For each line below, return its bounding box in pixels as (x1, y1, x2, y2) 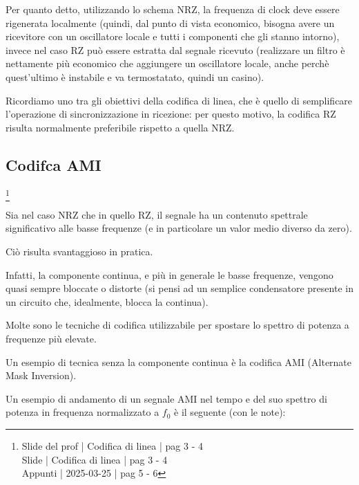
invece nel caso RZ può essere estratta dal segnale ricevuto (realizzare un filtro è (6, 42, 345, 57)
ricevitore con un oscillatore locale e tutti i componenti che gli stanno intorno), (6, 29, 340, 44)
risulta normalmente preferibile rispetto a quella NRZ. (6, 120, 235, 134)
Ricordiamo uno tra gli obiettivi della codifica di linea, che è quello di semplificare (6, 93, 353, 107)
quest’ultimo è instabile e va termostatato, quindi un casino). (6, 69, 264, 84)
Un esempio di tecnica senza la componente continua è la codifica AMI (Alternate (6, 354, 352, 369)
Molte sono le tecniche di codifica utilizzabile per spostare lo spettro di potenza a (6, 318, 349, 332)
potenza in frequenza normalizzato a (6, 405, 159, 419)
